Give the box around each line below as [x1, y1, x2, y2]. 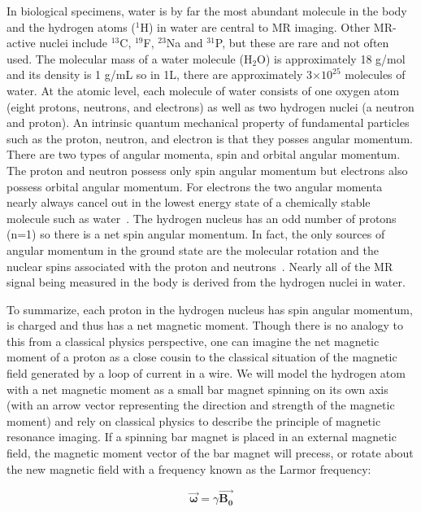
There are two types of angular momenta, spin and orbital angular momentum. [7, 146, 401, 163]
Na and [166, 34, 203, 51]
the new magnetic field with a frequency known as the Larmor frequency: [7, 460, 371, 477]
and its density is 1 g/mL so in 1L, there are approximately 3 [7, 66, 313, 83]
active [7, 34, 36, 51]
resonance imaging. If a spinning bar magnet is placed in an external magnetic [7, 428, 397, 445]
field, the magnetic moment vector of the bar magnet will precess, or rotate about [7, 444, 414, 462]
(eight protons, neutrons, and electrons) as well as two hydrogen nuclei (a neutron [7, 98, 414, 115]
